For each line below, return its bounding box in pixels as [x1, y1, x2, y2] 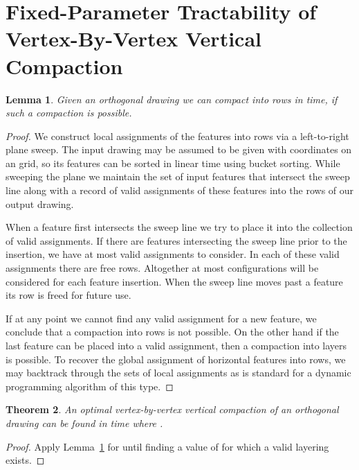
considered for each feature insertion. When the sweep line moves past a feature [6, 274, 343, 288]
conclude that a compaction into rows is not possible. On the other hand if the [6, 324, 339, 339]
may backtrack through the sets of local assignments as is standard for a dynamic [6, 365, 351, 380]
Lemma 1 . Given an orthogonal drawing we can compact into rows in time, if [6, 92, 338, 106]
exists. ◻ [6, 453, 45, 467]
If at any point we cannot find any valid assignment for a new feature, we [6, 311, 317, 325]
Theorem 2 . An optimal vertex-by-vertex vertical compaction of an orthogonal [6, 402, 339, 417]
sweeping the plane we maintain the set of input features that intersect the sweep [6, 169, 350, 184]
